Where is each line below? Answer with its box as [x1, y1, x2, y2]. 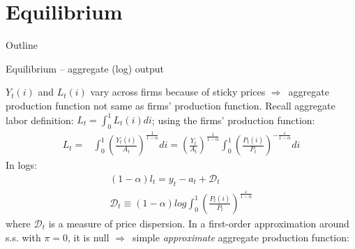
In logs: [6, 158, 37, 172]
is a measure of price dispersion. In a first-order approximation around [48, 216, 349, 230]
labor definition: [6, 112, 74, 126]
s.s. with [6, 229, 41, 244]
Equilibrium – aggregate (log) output [6, 61, 165, 75]
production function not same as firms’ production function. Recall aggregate [6, 98, 335, 112]
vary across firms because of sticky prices [90, 84, 266, 99]
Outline [6, 38, 38, 52]
